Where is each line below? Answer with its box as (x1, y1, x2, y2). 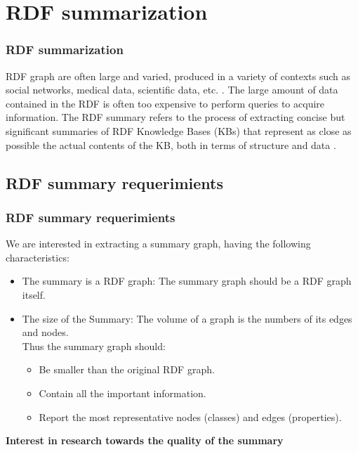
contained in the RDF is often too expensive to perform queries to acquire (6, 96, 325, 110)
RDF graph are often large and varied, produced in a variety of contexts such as (6, 68, 351, 83)
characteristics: (6, 250, 69, 264)
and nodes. (22, 325, 69, 340)
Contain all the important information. (39, 385, 206, 400)
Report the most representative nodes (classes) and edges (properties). (39, 409, 342, 424)
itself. (22, 287, 46, 302)
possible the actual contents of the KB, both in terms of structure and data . (6, 137, 336, 152)
